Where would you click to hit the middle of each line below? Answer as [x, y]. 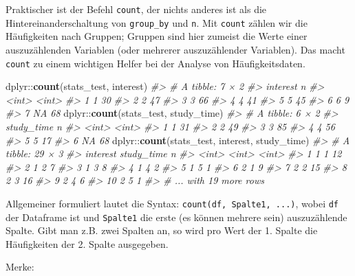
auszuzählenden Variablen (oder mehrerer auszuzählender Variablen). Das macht [175, 49]
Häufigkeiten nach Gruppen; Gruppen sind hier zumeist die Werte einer [157, 36]
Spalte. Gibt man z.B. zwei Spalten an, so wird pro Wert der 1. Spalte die [162, 230]
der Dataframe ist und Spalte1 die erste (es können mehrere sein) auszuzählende [176, 217]
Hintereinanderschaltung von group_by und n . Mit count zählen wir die [157, 22]
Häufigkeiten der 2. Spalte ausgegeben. [87, 243]
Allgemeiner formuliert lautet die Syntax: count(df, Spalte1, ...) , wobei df [172, 203]
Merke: [20, 267]
